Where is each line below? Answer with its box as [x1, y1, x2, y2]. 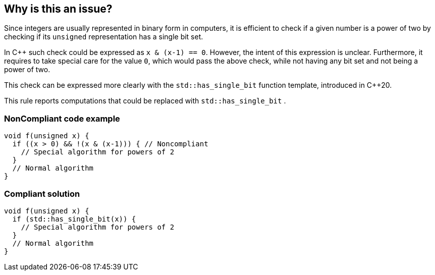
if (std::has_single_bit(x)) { [12, 214, 136, 223]
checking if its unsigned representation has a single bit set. [4, 32, 203, 41]
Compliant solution [4, 188, 80, 199]
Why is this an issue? [4, 3, 113, 15]
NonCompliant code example [4, 113, 120, 124]
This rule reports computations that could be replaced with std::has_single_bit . [4, 96, 286, 105]
